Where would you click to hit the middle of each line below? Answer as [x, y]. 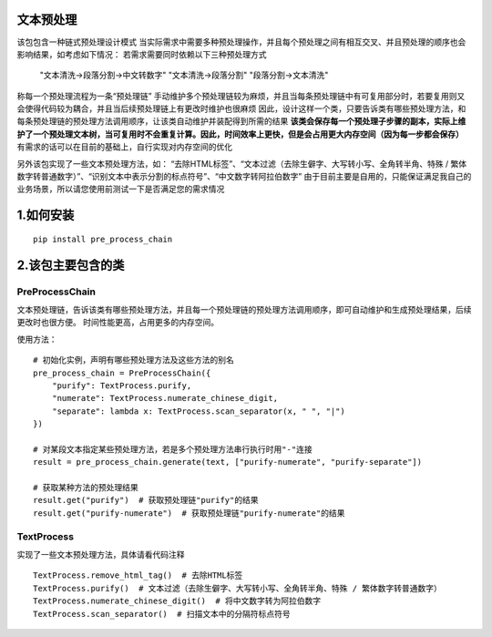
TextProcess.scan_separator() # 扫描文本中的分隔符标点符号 [162, 614]
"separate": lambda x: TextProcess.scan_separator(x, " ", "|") [198, 411]
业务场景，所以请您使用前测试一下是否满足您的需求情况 [121, 189]
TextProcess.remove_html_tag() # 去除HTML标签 [138, 575]
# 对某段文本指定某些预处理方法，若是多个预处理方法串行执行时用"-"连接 [173, 449]
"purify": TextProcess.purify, [122, 385]
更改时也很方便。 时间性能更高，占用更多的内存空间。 [118, 323]
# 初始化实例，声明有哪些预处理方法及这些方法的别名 [133, 360]
